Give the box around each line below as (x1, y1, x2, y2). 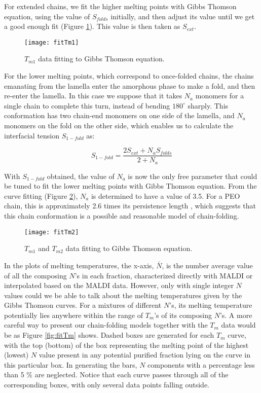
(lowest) (4, 349, 29, 360)
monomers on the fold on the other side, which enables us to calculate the (4, 120, 234, 130)
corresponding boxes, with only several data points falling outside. (4, 379, 209, 390)
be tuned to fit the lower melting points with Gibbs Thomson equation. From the (4, 181, 257, 191)
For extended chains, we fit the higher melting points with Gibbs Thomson (4, 1, 237, 11)
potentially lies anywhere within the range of (4, 309, 143, 320)
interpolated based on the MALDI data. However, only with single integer (4, 280, 234, 291)
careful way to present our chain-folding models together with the (4, 319, 208, 330)
